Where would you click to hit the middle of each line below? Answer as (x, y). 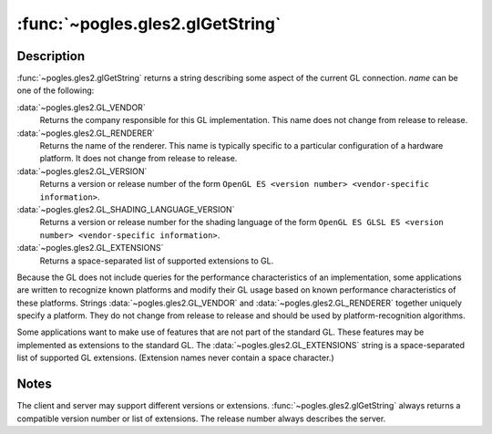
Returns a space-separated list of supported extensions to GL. (157, 261)
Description (51, 56)
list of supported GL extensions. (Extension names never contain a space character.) (175, 358)
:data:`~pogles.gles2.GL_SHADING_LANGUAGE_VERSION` (126, 209)
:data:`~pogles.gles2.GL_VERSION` (82, 171)
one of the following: (56, 90)
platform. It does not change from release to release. (138, 159)
